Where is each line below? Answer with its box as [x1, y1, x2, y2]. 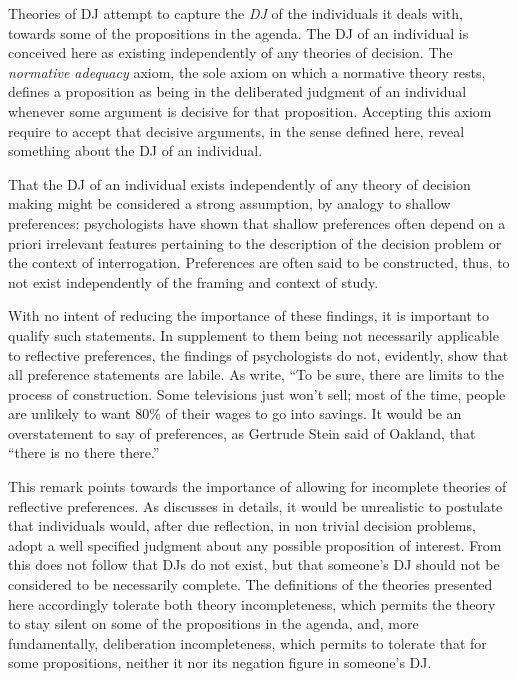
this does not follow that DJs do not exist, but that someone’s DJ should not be [8, 554, 500, 575]
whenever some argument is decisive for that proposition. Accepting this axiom [8, 100, 492, 121]
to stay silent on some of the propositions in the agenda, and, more [8, 613, 419, 634]
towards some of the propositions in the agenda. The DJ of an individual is [8, 22, 469, 43]
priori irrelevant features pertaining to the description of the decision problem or [8, 232, 502, 253]
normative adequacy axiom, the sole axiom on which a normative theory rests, [8, 61, 486, 82]
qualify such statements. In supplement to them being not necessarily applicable [8, 324, 499, 345]
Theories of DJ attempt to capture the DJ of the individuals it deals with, [8, 3, 463, 23]
